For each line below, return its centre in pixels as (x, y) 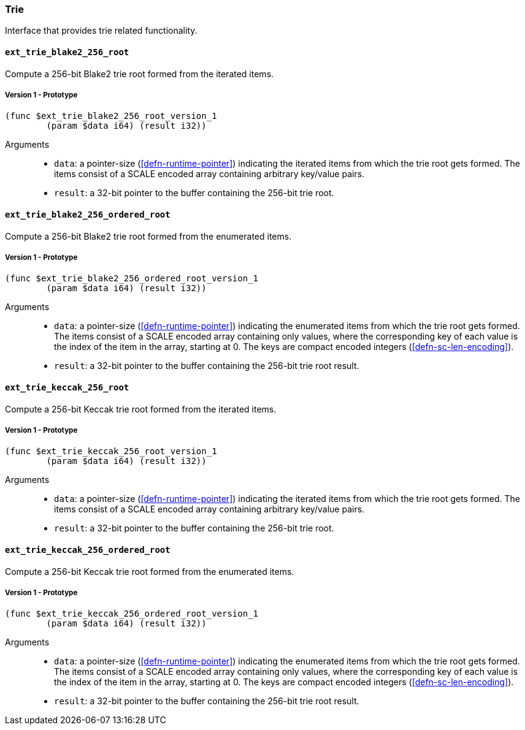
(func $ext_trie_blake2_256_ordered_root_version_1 (132, 279)
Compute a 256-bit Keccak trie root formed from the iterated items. (141, 409)
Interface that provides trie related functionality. (101, 31)
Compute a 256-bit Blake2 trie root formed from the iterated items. (140, 74)
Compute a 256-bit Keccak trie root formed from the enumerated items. (150, 571)
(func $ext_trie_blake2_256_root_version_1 (111, 116)
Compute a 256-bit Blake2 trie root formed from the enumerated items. (148, 236)
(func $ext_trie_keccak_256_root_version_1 (111, 451)
